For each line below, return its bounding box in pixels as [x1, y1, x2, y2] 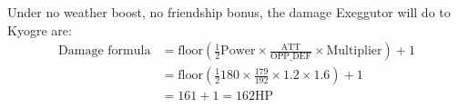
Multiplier [326, 44, 382, 58]
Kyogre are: [7, 20, 72, 39]
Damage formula [58, 44, 151, 58]
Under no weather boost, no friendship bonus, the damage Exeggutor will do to [7, 3, 451, 21]
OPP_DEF [270, 52, 311, 62]
